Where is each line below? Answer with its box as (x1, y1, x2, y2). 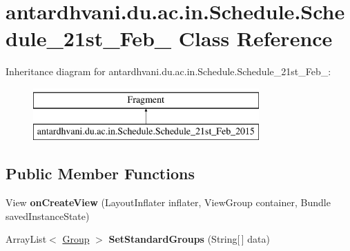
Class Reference (178, 24, 333, 52)
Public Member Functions (6, 163, 195, 184)
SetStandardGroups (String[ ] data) (108, 232, 270, 246)
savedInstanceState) (6, 208, 90, 223)
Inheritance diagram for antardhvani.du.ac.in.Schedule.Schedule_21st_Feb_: (6, 64, 331, 79)
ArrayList (6, 232, 47, 246)
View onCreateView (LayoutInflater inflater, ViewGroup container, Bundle (6, 195, 331, 210)
